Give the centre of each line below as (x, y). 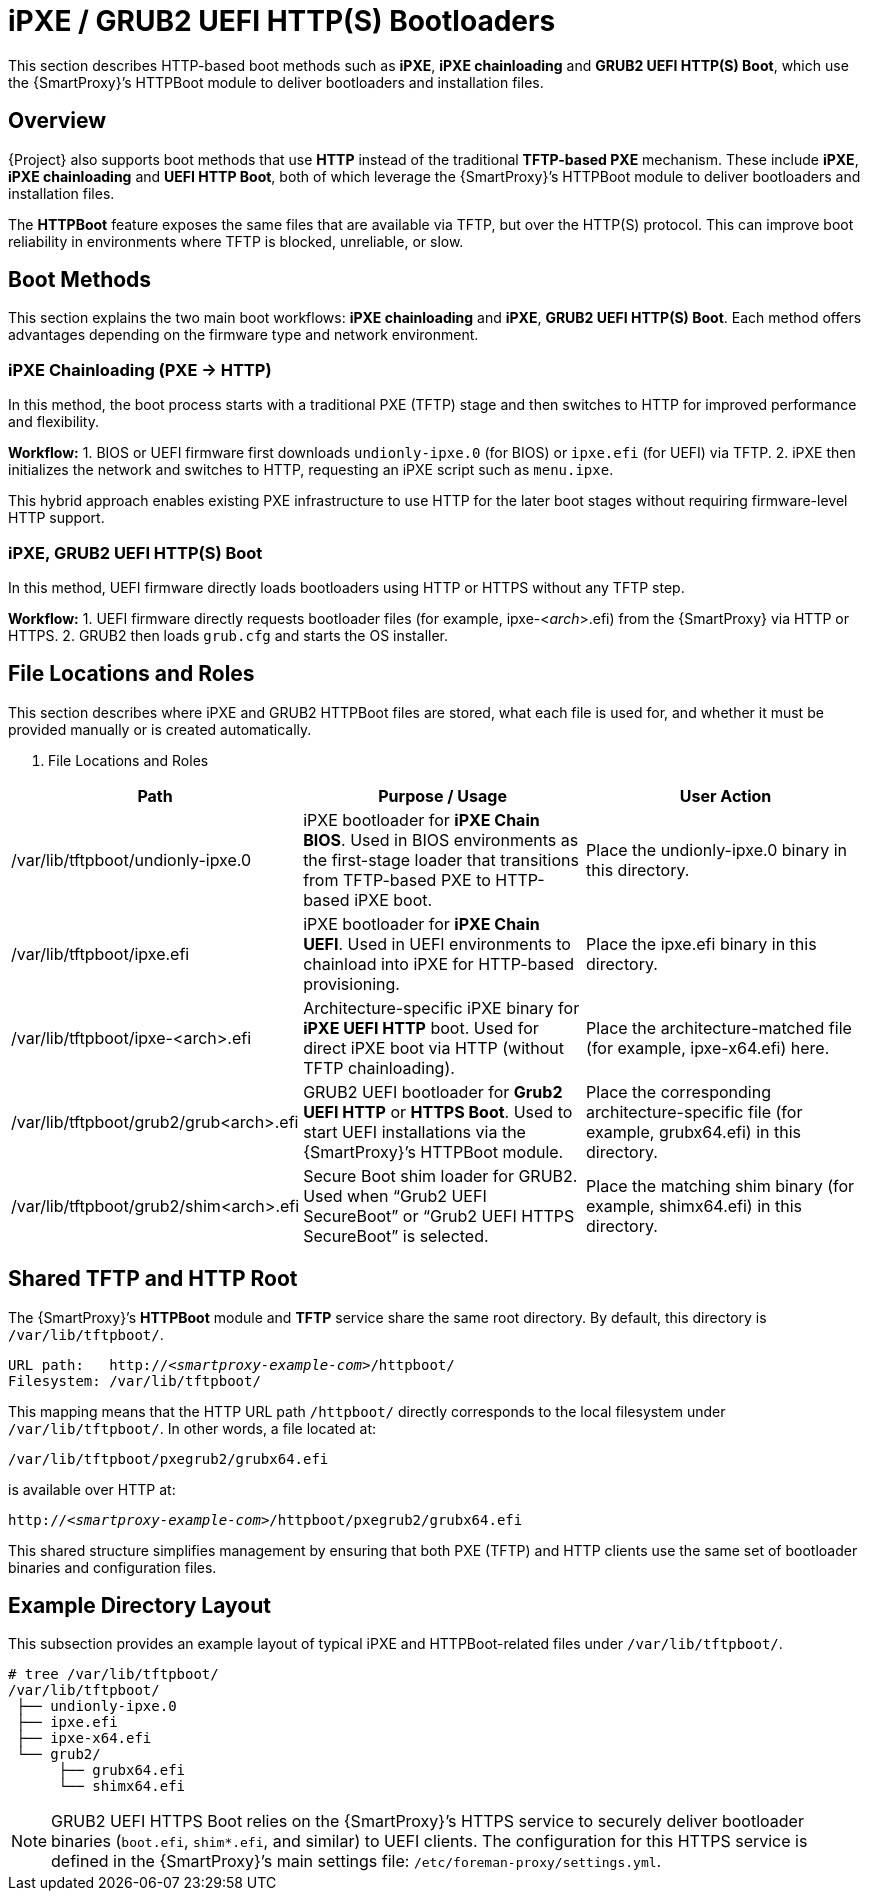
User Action (725, 795)
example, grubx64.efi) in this (693, 1131)
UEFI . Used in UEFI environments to (437, 943)
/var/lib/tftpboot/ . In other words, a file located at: (192, 1428)
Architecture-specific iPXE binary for (441, 1007)
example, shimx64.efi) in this (694, 1205)
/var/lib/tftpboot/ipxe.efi (100, 953)
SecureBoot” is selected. (396, 1235)
